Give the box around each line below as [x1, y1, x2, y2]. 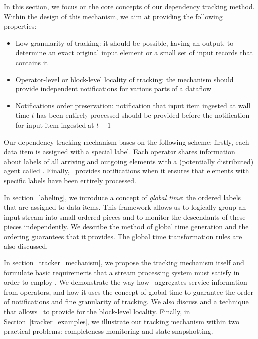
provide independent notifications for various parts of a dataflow [15, 84, 212, 94]
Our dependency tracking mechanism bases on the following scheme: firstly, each [4, 136, 249, 147]
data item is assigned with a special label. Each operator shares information [4, 146, 235, 157]
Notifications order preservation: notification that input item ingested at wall [15, 100, 251, 110]
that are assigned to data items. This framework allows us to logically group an [4, 202, 246, 212]
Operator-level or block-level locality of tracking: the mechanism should [15, 74, 234, 84]
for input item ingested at [15, 119, 94, 130]
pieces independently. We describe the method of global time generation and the [4, 221, 249, 232]
